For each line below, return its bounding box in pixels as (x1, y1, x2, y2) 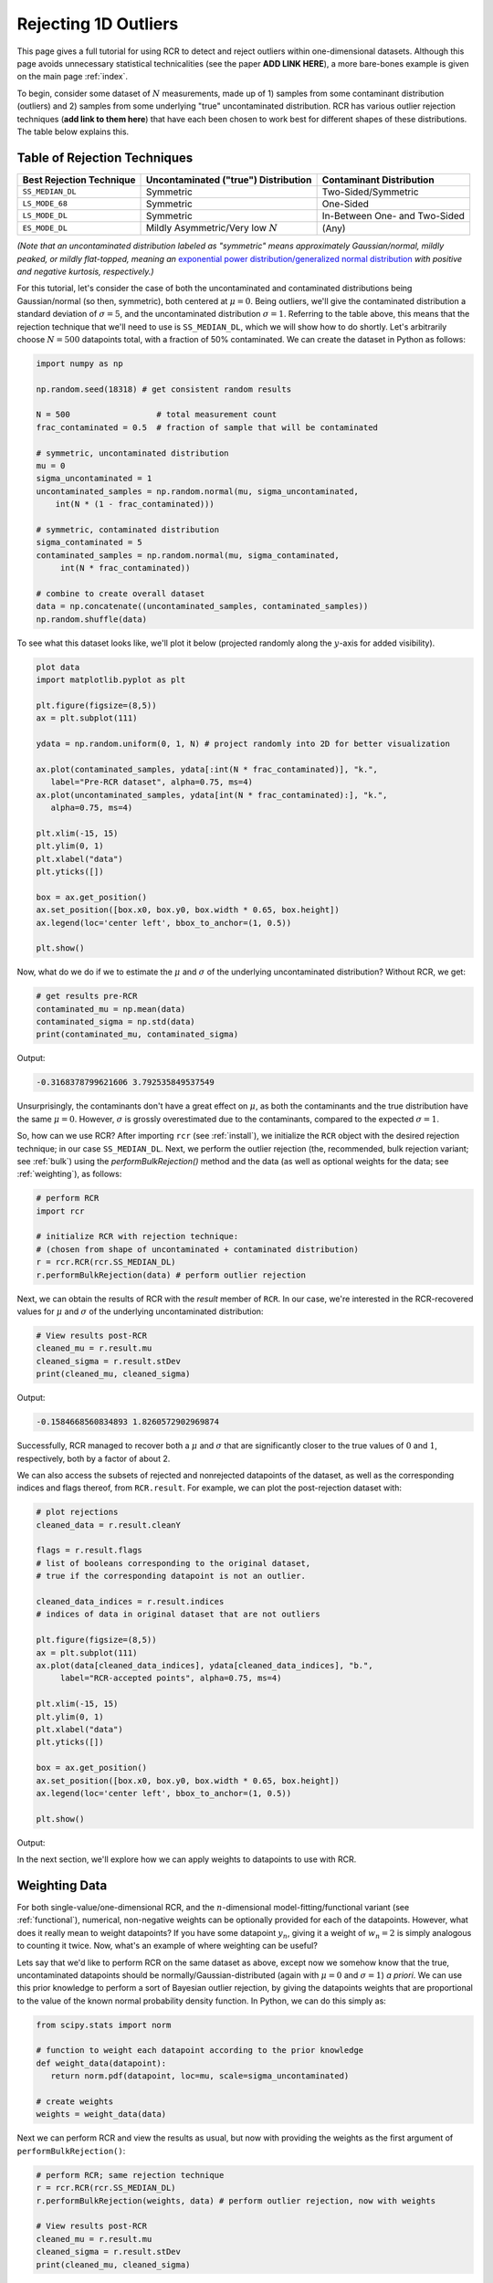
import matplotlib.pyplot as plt (36, 675, 186, 685)
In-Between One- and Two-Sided (321, 209, 466, 222)
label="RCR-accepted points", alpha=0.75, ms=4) (59, 1673, 282, 1684)
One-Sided (321, 197, 370, 210)
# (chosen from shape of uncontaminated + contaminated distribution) (36, 1244, 360, 1255)
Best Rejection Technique (22, 174, 136, 186)
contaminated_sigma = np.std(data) (36, 1016, 195, 1027)
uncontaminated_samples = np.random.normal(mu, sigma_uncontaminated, (36, 486, 360, 497)
